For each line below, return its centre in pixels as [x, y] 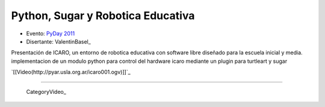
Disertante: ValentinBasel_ [59, 41]
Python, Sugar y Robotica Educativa [103, 16]
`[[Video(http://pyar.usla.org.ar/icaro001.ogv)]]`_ [71, 72]
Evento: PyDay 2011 [51, 33]
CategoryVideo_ [46, 91]
